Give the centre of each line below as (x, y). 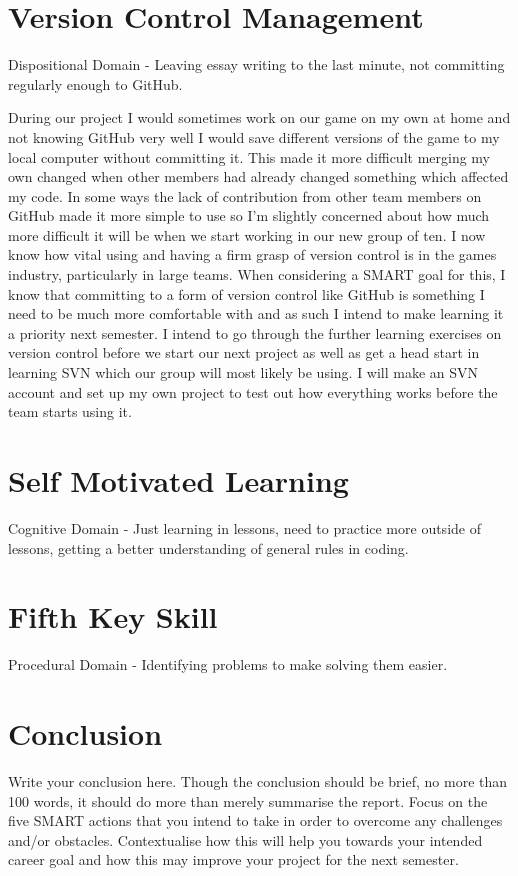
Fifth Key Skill (113, 616)
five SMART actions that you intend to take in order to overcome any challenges (255, 820)
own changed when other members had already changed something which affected (258, 176)
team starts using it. (70, 411)
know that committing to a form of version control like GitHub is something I (246, 293)
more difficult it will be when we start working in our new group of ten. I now (247, 234)
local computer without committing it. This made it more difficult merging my (249, 156)
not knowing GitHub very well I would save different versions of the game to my (254, 136)
